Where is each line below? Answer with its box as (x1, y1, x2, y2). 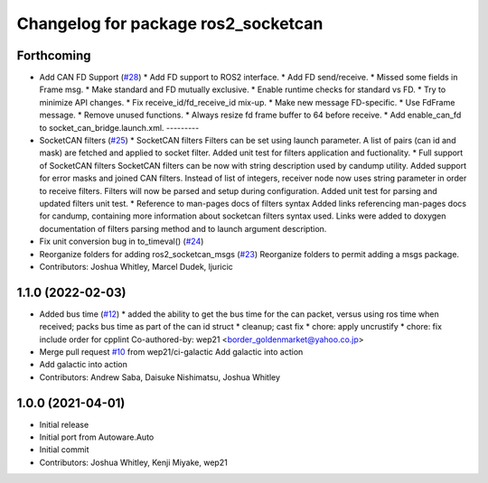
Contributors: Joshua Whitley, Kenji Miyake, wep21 (39, 457, 228, 468)
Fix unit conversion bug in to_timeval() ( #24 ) (39, 236, 204, 247)
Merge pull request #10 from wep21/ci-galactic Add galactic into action (39, 347, 304, 357)
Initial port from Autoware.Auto (39, 432, 155, 442)
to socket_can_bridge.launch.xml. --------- (39, 122, 200, 133)
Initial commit (39, 444, 89, 455)
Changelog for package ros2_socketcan (16, 14, 324, 33)
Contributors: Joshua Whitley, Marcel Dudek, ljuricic (39, 261, 234, 272)
